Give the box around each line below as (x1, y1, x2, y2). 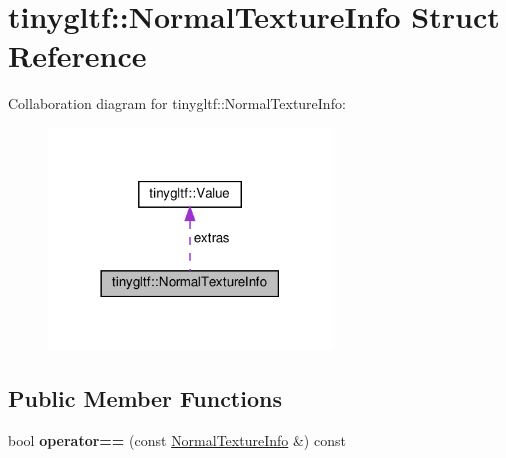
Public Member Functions (8, 383, 282, 414)
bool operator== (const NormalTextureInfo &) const (8, 430, 346, 451)
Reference (8, 35, 147, 76)
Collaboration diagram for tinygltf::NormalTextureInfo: (8, 93, 346, 114)
